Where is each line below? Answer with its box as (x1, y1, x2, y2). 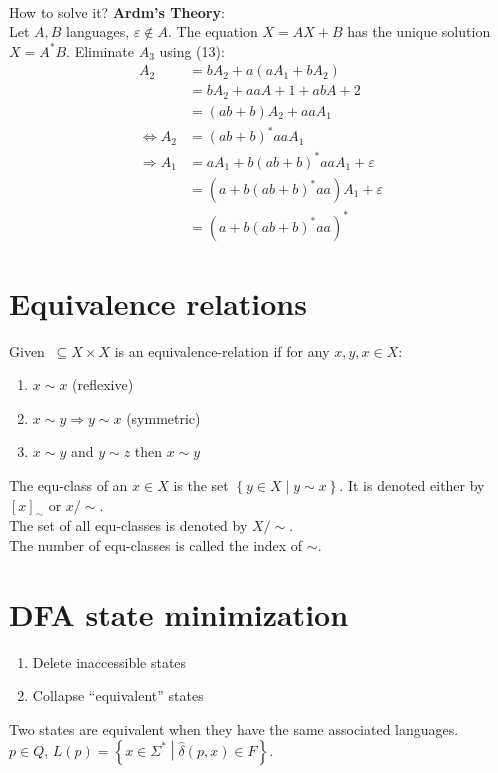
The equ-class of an (9, 475, 128, 496)
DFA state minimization (9, 593, 349, 634)
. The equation (168, 21, 258, 42)
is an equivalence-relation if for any (114, 340, 330, 361)
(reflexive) (72, 374, 134, 395)
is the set (173, 475, 229, 496)
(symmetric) (126, 407, 201, 428)
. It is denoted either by (339, 475, 485, 496)
